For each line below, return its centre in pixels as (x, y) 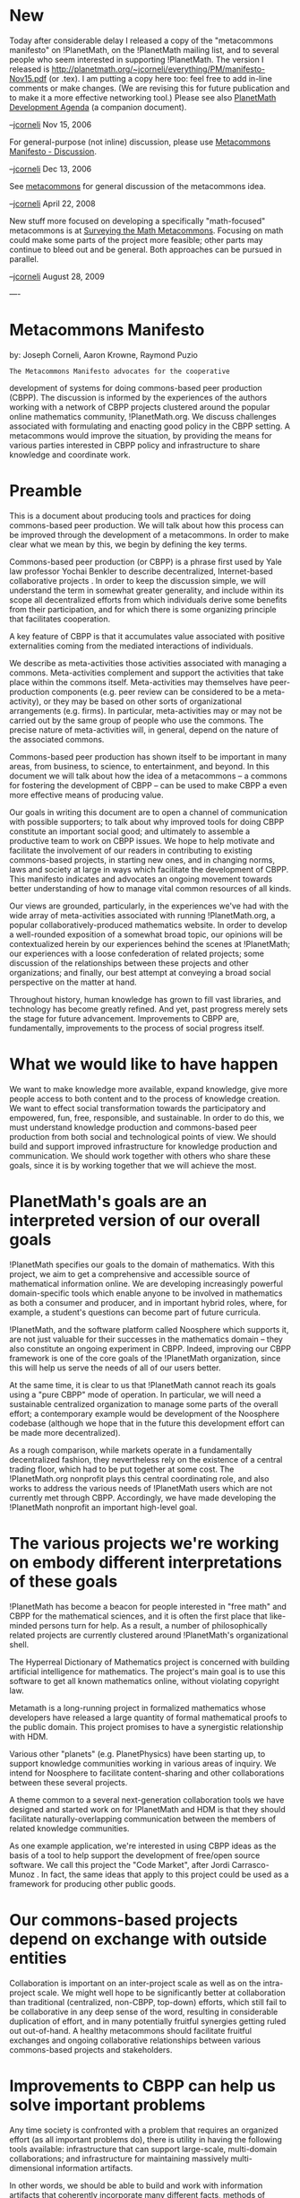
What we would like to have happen (144, 1064)
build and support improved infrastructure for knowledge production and (143, 1146)
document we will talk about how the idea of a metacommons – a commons (149, 776)
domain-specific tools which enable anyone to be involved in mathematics (146, 1293)
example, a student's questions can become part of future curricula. (135, 1312)
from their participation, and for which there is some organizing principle (143, 609)
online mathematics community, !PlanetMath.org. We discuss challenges (143, 416)
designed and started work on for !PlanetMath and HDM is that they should (147, 1809)
